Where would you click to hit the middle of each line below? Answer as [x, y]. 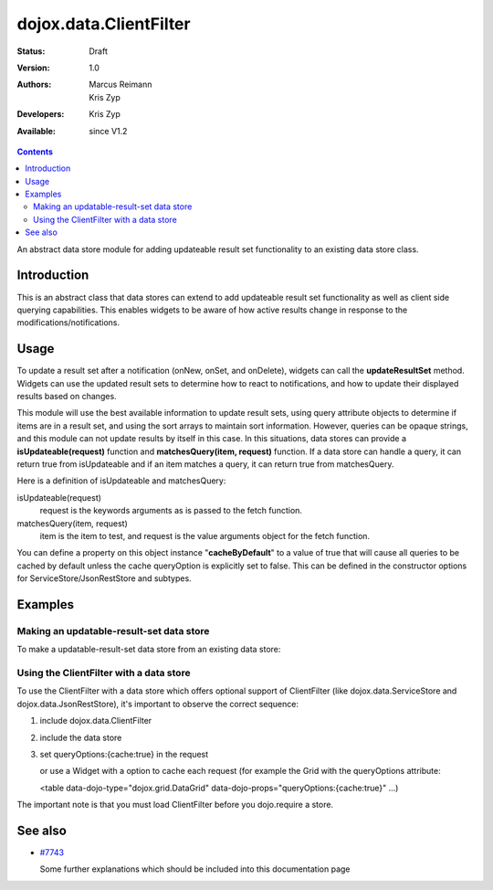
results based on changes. [67, 396]
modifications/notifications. [68, 323]
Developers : [41, 114]
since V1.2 [108, 131]
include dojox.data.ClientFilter [96, 721]
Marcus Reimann [121, 85]
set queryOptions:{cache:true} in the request [124, 754]
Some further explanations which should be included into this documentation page [195, 869]
